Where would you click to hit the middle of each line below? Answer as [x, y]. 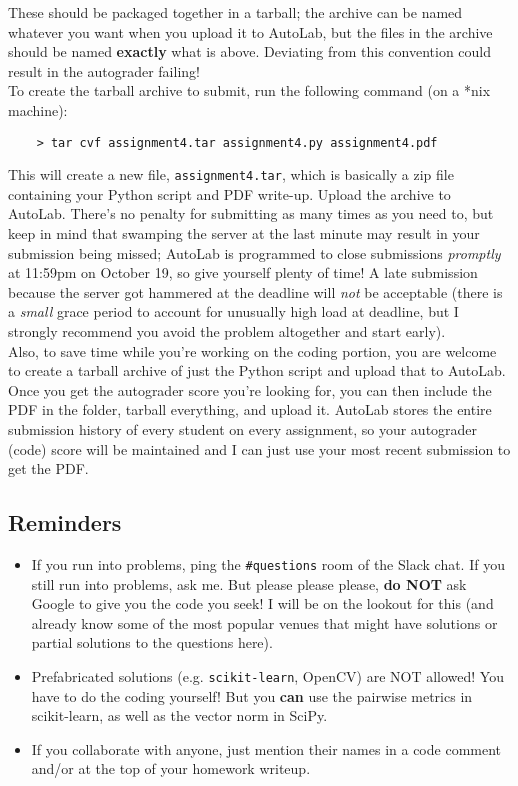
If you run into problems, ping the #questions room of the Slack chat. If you [268, 563]
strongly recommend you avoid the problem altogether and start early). [227, 331]
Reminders [65, 522]
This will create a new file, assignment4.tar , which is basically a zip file [231, 174]
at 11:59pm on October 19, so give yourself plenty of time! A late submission [243, 272]
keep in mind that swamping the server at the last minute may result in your [244, 233]
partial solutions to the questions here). [152, 642]
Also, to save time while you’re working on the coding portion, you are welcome [252, 350]
